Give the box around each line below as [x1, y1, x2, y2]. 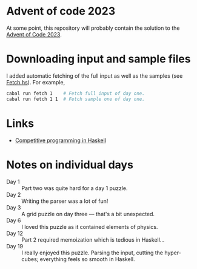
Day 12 [6, 230, 23, 237]
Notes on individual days [6, 158, 133, 171]
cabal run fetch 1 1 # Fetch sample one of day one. [6, 96, 145, 102]
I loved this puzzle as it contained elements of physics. [21, 223, 158, 230]
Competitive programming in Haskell [15, 137, 107, 144]
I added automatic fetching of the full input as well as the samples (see [6, 72, 183, 80]
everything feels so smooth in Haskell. [39, 255, 135, 262]
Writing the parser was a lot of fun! [21, 197, 109, 205]
